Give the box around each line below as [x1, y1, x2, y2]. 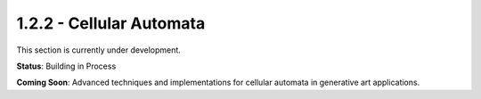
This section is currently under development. [16, 45, 182, 55]
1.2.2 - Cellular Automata [16, 13, 206, 33]
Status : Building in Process [16, 61, 117, 71]
